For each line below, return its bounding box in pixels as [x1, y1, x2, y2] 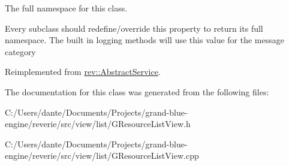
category [5, 45, 36, 58]
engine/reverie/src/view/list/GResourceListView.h [5, 117, 191, 130]
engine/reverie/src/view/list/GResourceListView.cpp [5, 149, 199, 162]
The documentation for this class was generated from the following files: [5, 85, 269, 98]
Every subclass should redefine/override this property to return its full [5, 22, 263, 34]
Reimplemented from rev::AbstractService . [5, 65, 161, 78]
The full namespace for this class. [5, 2, 128, 14]
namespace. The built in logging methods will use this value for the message [5, 34, 284, 46]
